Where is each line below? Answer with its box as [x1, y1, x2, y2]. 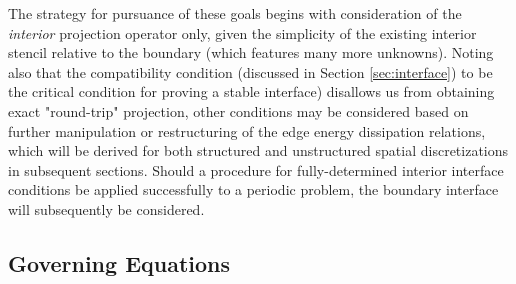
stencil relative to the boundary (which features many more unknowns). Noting [8, 42, 494, 63]
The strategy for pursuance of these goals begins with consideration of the [8, 3, 462, 23]
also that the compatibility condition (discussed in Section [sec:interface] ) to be [8, 61, 493, 82]
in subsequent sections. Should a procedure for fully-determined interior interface [8, 159, 504, 180]
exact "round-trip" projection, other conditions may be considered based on [8, 100, 469, 121]
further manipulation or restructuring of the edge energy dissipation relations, [8, 120, 486, 141]
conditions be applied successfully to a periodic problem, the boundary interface [8, 179, 499, 200]
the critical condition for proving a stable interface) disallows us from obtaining [8, 81, 495, 102]
